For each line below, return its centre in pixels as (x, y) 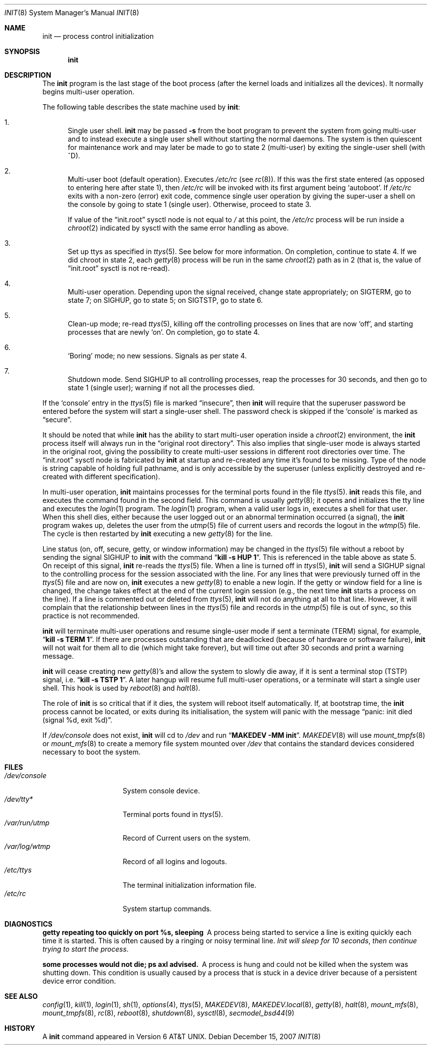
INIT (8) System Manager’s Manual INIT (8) (72, 13)
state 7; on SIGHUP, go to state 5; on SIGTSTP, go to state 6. (165, 300)
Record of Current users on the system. (187, 838)
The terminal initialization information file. (189, 885)
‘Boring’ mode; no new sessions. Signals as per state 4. (157, 356)
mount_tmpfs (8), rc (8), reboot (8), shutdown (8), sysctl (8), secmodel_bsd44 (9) (168, 1013)
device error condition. (79, 981)
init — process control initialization (98, 36)
